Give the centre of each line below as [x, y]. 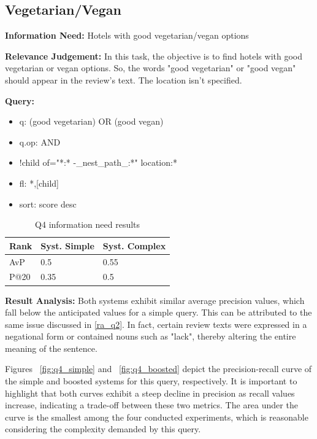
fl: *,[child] [39, 183]
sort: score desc [48, 204]
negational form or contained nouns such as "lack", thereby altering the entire [151, 336]
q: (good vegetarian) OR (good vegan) [91, 121]
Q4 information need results [88, 224]
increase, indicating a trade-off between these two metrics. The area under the [151, 405]
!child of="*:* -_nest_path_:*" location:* [98, 162]
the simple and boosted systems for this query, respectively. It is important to [151, 381]
